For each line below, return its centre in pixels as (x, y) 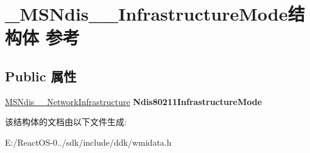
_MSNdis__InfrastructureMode (146, 14)
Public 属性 (41, 76)
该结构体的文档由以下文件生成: (66, 122)
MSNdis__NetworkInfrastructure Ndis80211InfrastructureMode (134, 101)
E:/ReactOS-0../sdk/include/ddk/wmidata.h (88, 142)
